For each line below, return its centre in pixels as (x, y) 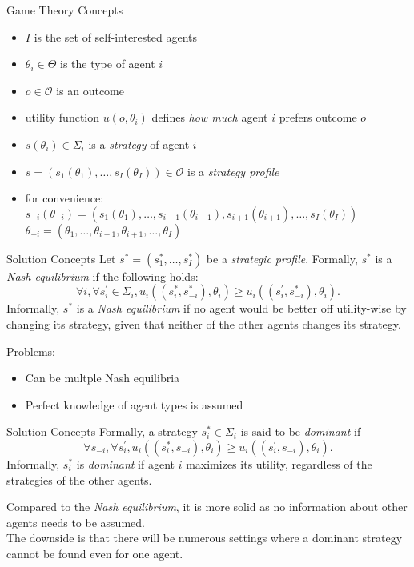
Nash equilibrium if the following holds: (102, 276)
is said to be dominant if (301, 431)
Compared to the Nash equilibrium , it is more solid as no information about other (207, 507)
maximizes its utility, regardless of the (279, 463)
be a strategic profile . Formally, (282, 258)
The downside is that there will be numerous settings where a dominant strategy (205, 538)
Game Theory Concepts (65, 10)
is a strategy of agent (139, 144)
